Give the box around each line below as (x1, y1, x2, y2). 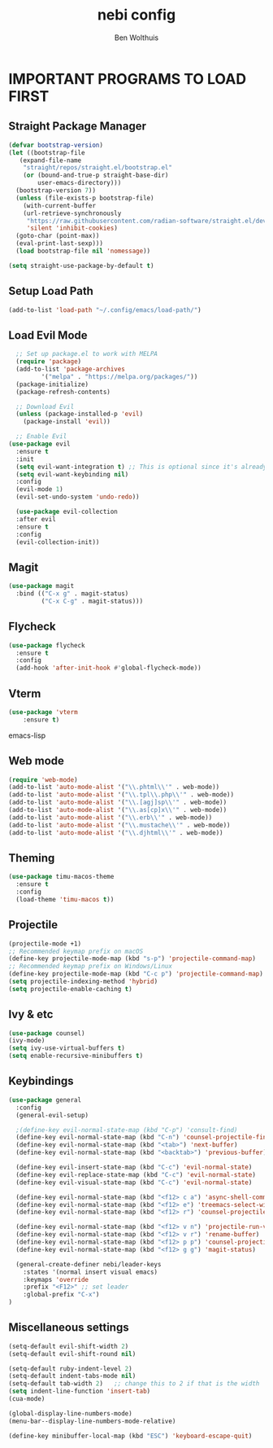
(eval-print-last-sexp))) (15, 239, 104, 248)
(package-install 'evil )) (23, 418, 111, 426)
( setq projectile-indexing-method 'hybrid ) (8, 977, 158, 985)
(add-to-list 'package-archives (15, 365, 126, 373)
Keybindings (8, 1074, 75, 1088)
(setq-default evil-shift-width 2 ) (8, 1342, 129, 1350)
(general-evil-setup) (15, 1111, 89, 1119)
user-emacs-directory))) (37, 179, 122, 187)
